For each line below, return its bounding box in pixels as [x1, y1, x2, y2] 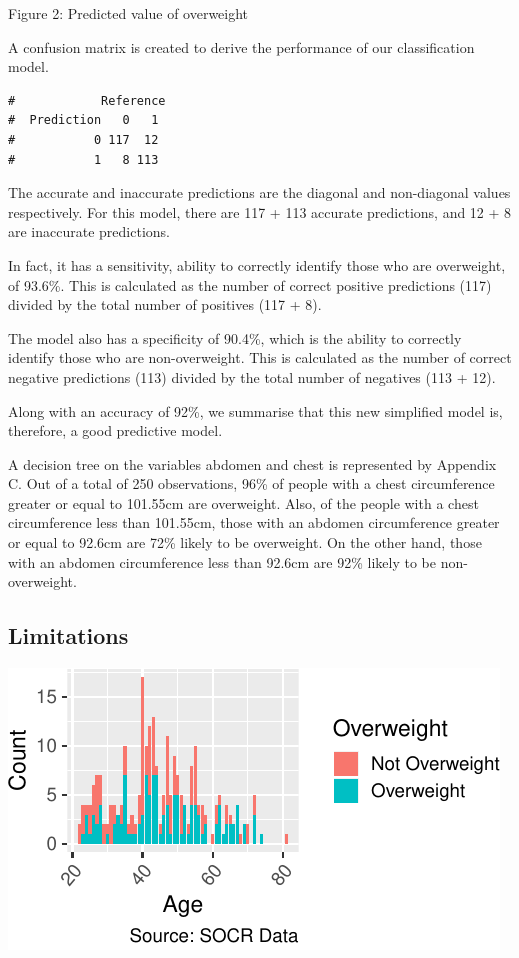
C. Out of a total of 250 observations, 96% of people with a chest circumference [8, 473, 495, 494]
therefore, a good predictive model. [8, 420, 223, 441]
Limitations [8, 620, 129, 651]
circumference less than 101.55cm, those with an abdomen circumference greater [8, 512, 500, 533]
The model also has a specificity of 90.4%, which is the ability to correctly [8, 327, 462, 348]
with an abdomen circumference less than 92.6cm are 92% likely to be [8, 551, 437, 572]
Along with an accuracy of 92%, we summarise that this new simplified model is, [8, 400, 503, 421]
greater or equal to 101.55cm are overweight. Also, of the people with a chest [8, 492, 479, 513]
